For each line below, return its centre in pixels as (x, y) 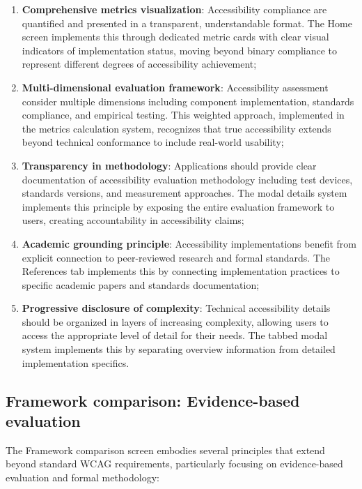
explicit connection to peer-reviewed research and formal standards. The (176, 257)
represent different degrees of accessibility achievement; (139, 64)
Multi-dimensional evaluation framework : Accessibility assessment (175, 87)
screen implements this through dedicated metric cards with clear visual (175, 37)
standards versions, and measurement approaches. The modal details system (184, 193)
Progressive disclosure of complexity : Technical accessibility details (176, 308)
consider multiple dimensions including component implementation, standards (188, 101)
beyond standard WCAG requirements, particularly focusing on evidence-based (174, 464)
